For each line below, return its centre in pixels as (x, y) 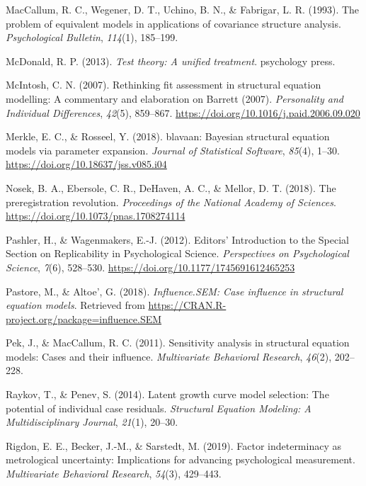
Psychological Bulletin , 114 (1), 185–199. (92, 37)
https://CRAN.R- (187, 305)
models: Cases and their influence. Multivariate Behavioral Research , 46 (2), (169, 356)
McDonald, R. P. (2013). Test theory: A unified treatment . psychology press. (171, 61)
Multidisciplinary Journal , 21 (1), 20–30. (92, 422)
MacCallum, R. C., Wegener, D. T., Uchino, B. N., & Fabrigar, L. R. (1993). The (183, 9)
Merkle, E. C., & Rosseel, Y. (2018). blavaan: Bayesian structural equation (168, 136)
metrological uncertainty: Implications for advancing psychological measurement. (181, 459)
